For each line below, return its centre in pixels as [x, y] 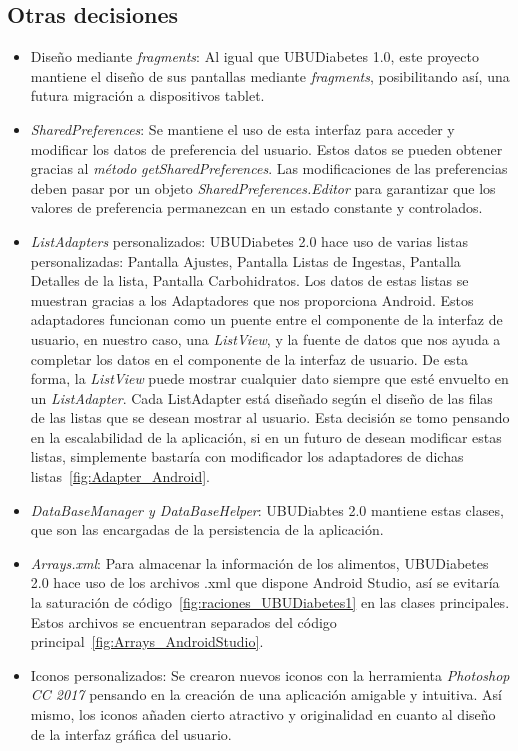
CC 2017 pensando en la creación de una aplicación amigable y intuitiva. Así [266, 694]
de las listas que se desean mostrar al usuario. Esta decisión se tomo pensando [270, 417]
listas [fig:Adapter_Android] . [120, 476]
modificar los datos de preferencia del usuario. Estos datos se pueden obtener [266, 148]
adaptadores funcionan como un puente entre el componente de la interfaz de [266, 319]
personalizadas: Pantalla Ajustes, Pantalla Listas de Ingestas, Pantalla [245, 260]
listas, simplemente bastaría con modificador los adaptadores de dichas [247, 456]
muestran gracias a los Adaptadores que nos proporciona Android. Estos [252, 299]
